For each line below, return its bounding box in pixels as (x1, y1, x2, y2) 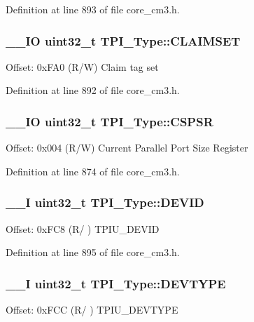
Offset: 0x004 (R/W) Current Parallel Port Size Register (6, 140, 248, 155)
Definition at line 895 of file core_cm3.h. (6, 245, 180, 260)
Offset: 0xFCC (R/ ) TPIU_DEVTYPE (6, 302, 178, 317)
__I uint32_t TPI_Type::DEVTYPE (6, 274, 226, 292)
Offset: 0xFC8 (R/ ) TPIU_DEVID (6, 221, 160, 236)
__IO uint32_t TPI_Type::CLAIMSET (6, 32, 241, 49)
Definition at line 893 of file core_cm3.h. (6, 2, 180, 16)
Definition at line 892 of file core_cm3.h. (6, 83, 180, 98)
